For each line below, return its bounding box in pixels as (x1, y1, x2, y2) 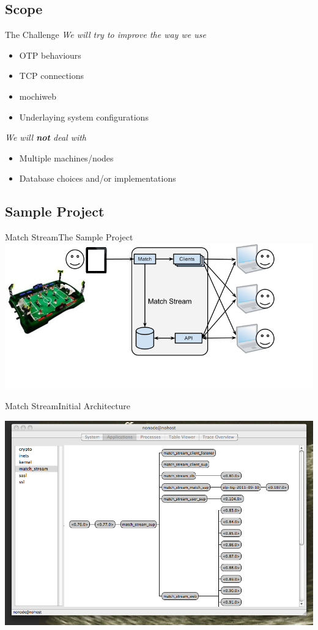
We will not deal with (5, 131, 87, 144)
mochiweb (19, 89, 57, 102)
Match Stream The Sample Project (5, 231, 133, 243)
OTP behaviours (19, 48, 81, 61)
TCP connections (19, 69, 84, 82)
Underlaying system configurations (19, 110, 149, 123)
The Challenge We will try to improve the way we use (5, 28, 206, 41)
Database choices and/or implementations (19, 172, 176, 185)
